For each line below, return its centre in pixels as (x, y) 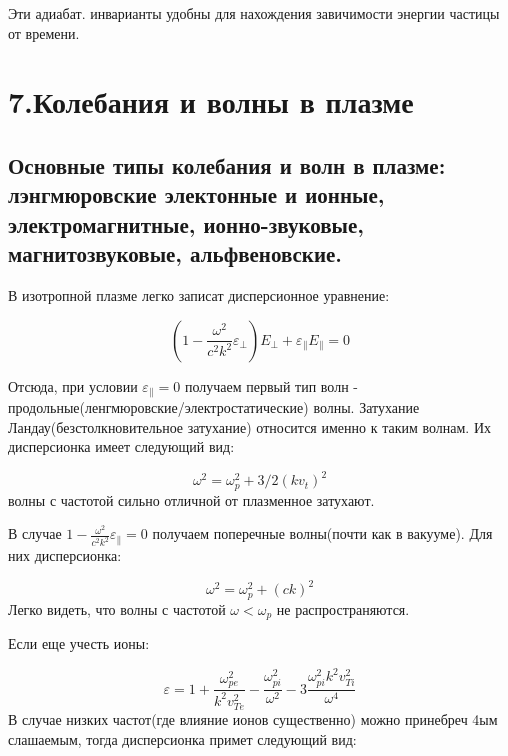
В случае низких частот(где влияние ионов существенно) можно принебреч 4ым (253, 719)
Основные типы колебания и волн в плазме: (227, 164)
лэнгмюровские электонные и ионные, (196, 194)
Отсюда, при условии (73, 385)
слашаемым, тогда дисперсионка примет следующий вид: (182, 738)
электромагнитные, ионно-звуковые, (186, 223)
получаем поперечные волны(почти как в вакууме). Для (322, 533)
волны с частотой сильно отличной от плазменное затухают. (191, 499)
